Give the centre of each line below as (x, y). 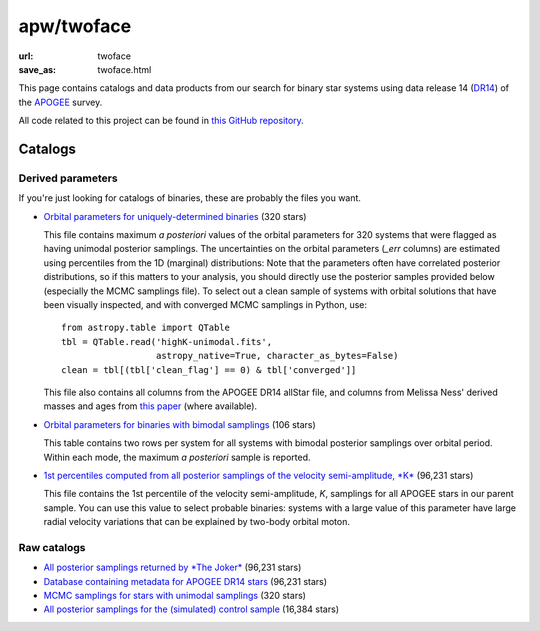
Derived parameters (68, 178)
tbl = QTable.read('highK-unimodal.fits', (167, 341)
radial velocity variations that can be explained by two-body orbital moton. (196, 522)
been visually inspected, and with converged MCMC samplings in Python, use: (205, 304)
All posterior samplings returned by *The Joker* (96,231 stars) (172, 567)
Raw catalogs (52, 547)
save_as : (37, 69)
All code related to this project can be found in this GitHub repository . (161, 121)
